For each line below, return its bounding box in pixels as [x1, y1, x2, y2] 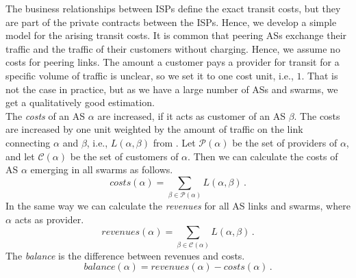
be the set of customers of [70, 149, 179, 163]
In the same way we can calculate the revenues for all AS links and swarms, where [5, 199, 351, 213]
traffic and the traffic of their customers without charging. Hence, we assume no [5, 41, 340, 55]
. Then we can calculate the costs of [188, 149, 338, 163]
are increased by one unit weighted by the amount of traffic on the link [5, 122, 303, 136]
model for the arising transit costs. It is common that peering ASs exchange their [5, 28, 347, 42]
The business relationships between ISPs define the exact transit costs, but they [5, 1, 341, 15]
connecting [5, 135, 51, 149]
